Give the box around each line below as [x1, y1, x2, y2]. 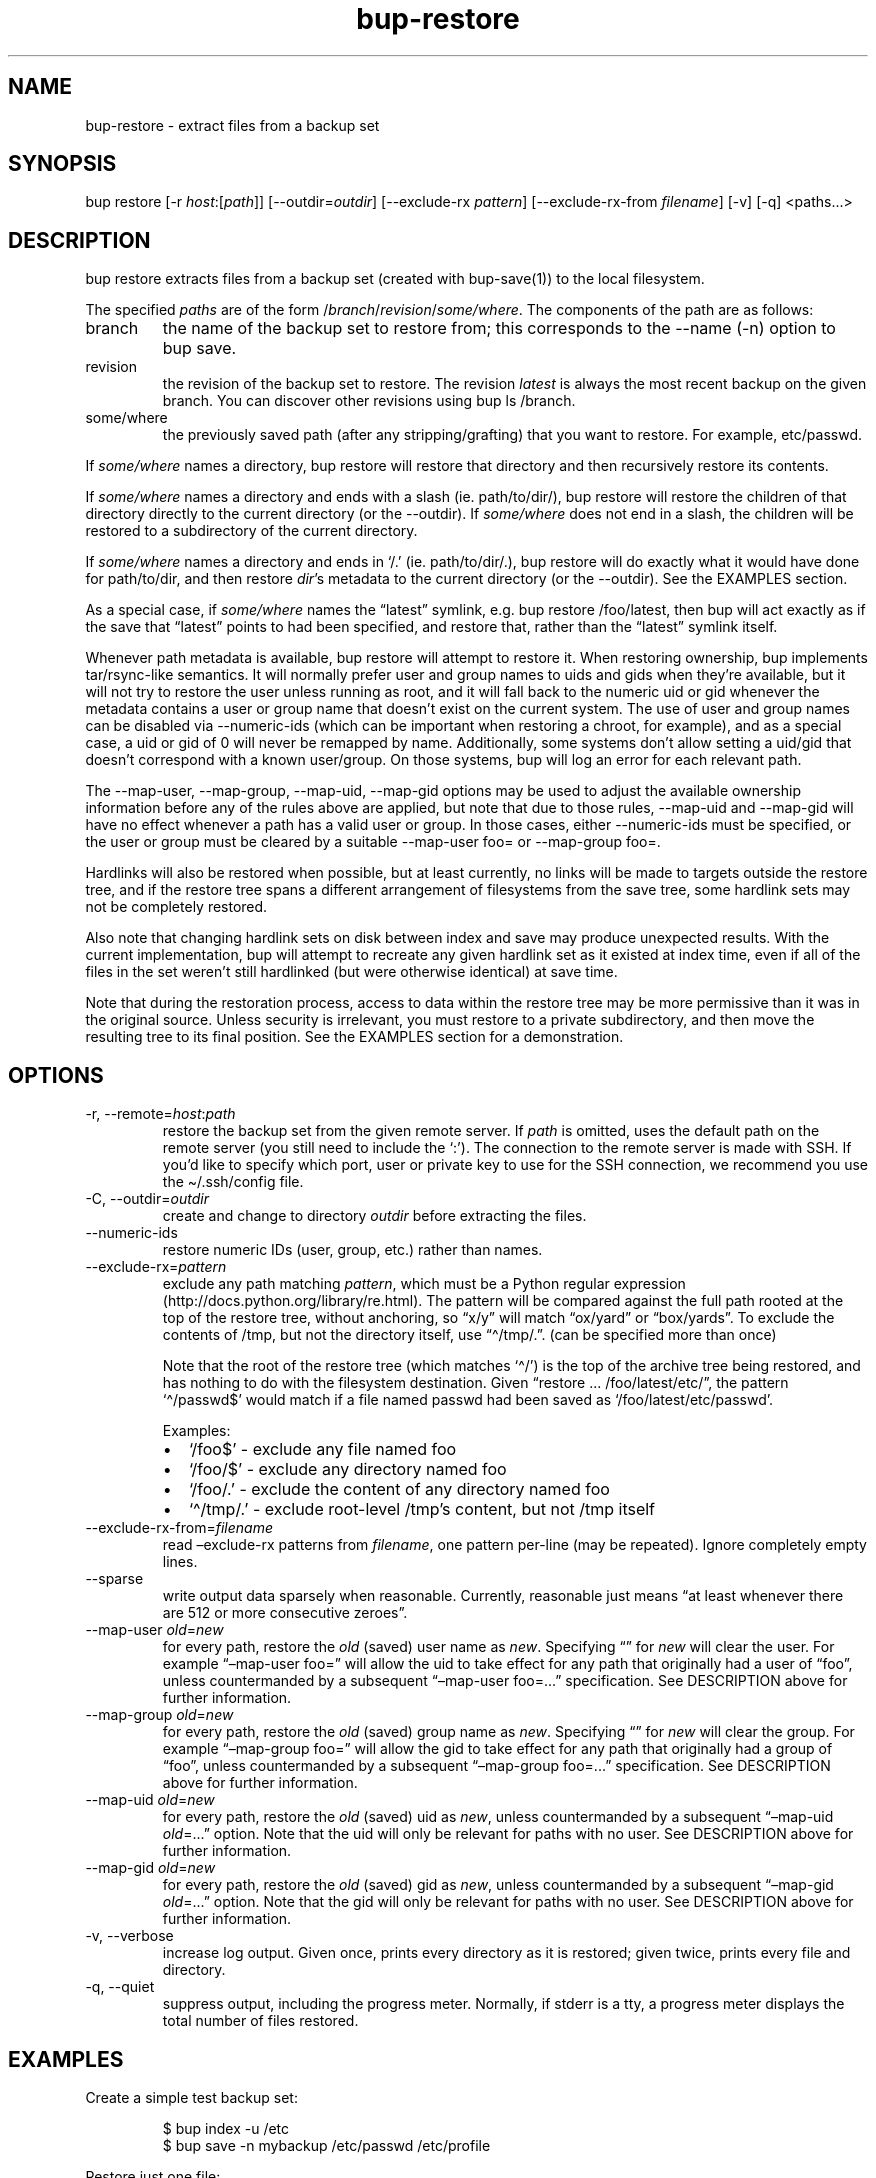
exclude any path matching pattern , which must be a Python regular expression [162, 1275, 686, 1293]
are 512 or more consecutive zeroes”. [162, 1604, 408, 1622]
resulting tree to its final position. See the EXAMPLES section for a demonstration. [85, 1028, 624, 1046]
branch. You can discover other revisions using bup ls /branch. [162, 392, 576, 410]
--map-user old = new [85, 1621, 224, 1639]
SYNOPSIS [8, 151, 117, 177]
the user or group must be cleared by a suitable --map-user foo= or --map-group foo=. [85, 833, 661, 851]
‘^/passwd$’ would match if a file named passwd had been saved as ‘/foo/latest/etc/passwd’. [162, 1391, 773, 1409]
